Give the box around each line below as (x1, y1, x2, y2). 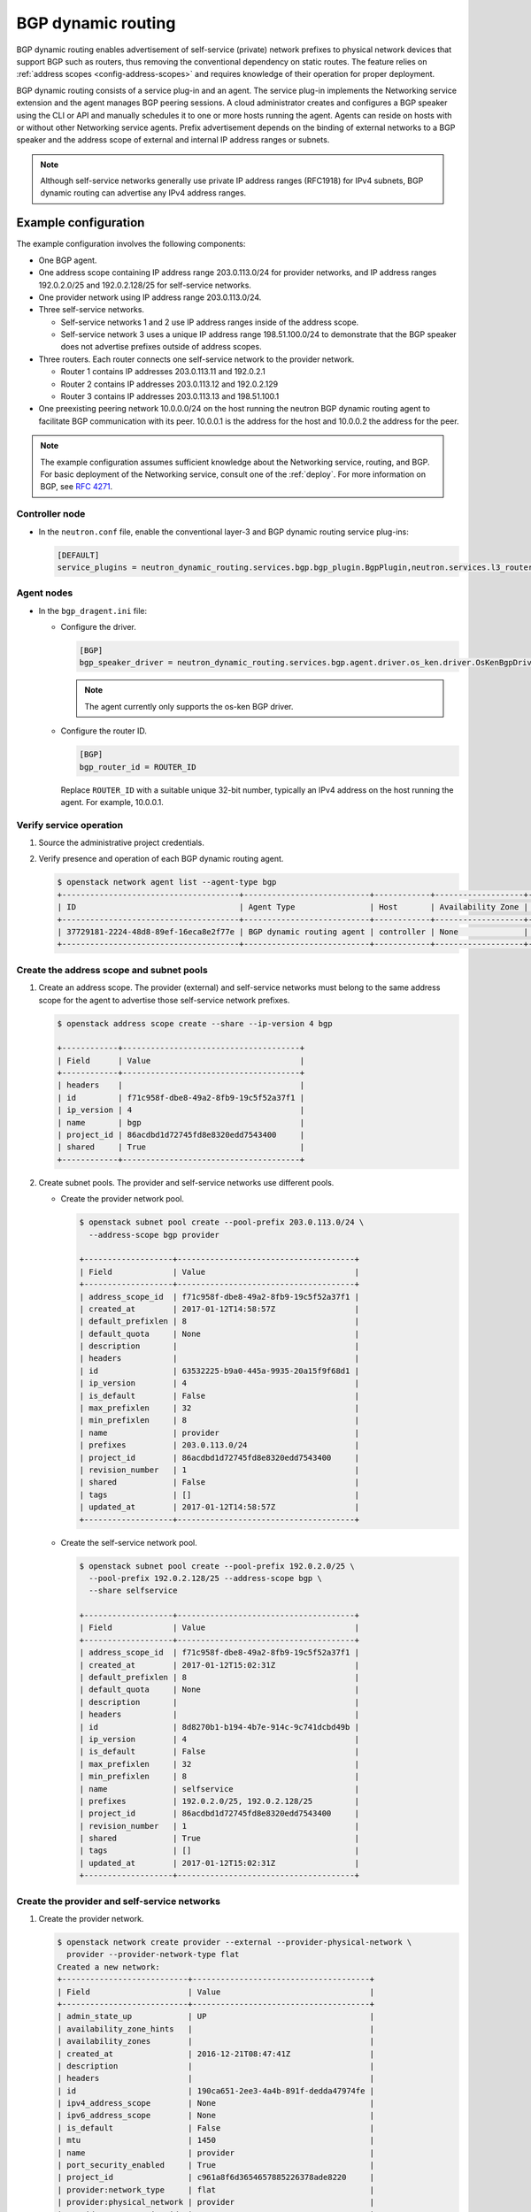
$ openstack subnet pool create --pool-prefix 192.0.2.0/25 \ (79, 1561, 355, 1571)
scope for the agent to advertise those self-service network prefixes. (38, 995, 290, 1005)
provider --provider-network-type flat (66, 1949, 240, 1960)
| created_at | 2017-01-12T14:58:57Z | (79, 1303, 360, 1314)
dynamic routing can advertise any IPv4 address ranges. (40, 188, 247, 198)
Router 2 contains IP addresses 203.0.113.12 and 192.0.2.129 (60, 379, 279, 389)
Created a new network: (57, 1962, 161, 1972)
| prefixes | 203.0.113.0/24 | (79, 1440, 360, 1450)
